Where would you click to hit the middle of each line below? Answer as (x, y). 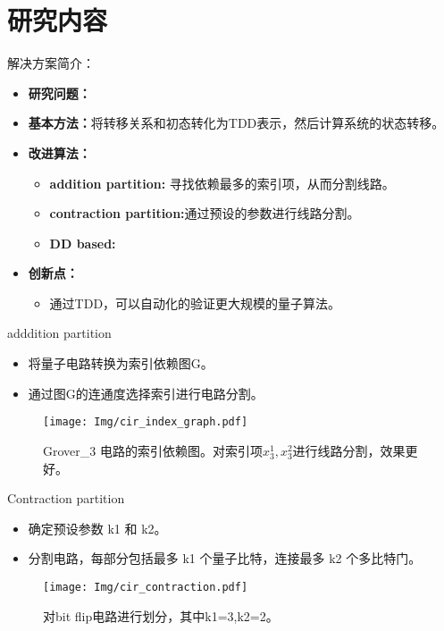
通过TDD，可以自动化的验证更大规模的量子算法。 (195, 303)
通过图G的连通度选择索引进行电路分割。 (146, 393)
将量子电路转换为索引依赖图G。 (121, 363)
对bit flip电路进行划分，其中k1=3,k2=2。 (161, 615)
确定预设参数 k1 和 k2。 (97, 528)
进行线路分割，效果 (349, 450)
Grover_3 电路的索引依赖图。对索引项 (153, 450)
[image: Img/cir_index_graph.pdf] (146, 422)
